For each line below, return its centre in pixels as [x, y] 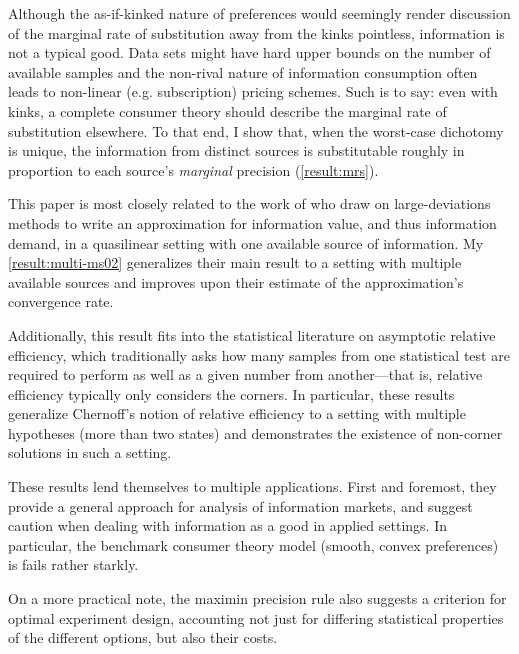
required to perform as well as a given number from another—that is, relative [245, 374]
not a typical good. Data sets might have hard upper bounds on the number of [249, 52]
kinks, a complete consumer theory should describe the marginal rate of [227, 110]
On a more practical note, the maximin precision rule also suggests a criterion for [257, 598]
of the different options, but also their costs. [143, 637]
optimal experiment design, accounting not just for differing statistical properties [256, 617]
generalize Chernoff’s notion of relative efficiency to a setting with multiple [237, 413]
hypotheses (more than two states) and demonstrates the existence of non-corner [255, 432]
